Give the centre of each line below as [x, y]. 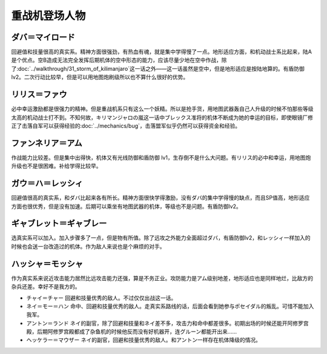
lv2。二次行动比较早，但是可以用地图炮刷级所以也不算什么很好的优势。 [100, 77]
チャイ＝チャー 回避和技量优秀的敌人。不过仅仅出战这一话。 [101, 298]
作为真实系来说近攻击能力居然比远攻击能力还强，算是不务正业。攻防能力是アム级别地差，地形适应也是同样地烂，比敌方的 [162, 278]
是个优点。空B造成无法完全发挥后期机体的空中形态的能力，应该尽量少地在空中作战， [117, 60]
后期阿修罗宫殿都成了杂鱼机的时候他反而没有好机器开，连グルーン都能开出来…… [137, 332]
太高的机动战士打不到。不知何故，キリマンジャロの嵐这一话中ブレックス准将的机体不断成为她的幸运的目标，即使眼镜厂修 [162, 117]
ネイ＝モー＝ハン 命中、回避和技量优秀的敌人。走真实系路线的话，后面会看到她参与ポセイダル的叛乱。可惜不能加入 [170, 306]
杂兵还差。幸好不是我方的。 [46, 287]
